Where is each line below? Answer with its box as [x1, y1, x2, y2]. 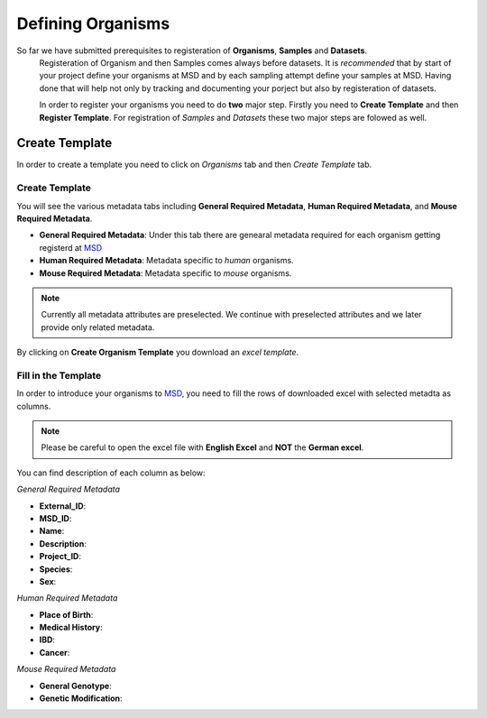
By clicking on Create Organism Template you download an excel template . [16, 347, 299, 358]
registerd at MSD [39, 242, 103, 253]
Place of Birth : [39, 609, 94, 620]
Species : [39, 564, 73, 575]
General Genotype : [39, 680, 112, 691]
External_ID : [39, 501, 87, 511]
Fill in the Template [16, 369, 102, 382]
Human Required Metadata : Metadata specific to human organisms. [39, 255, 294, 266]
